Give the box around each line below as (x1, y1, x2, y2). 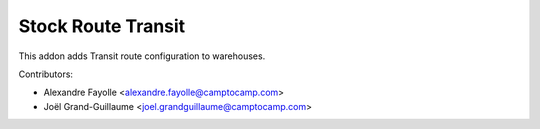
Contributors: (18, 68, 74, 80)
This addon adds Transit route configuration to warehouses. (18, 50, 266, 62)
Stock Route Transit (18, 15, 186, 37)
